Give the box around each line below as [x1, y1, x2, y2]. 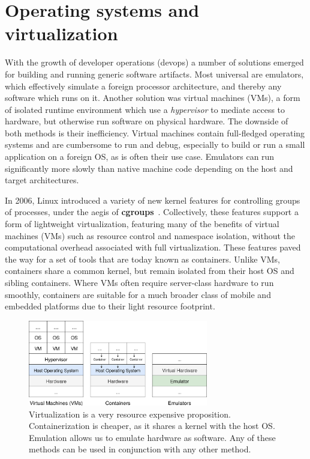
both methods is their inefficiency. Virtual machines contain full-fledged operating [5, 126, 305, 139]
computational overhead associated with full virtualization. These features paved [5, 241, 301, 254]
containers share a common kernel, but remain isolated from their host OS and [5, 264, 294, 277]
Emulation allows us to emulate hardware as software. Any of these [29, 431, 276, 443]
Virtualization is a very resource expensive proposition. [29, 407, 231, 420]
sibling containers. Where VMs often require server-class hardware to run [5, 276, 274, 288]
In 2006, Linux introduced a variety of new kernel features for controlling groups [5, 193, 300, 206]
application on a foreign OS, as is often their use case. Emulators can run [5, 150, 275, 163]
